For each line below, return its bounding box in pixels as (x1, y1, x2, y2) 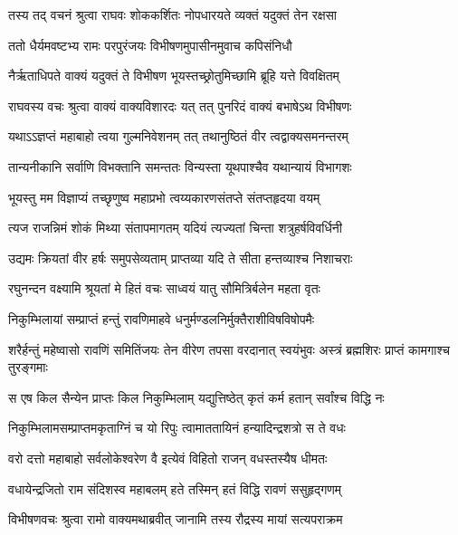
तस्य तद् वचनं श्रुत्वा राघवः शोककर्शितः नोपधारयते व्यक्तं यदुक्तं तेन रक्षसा (8, 5, 337, 24)
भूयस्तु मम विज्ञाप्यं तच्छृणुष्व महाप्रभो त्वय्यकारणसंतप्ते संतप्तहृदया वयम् (8, 187, 320, 206)
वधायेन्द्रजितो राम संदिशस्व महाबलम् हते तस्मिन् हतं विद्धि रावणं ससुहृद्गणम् (8, 479, 342, 498)
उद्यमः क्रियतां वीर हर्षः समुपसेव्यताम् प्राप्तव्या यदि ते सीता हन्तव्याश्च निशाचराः (8, 248, 353, 267)
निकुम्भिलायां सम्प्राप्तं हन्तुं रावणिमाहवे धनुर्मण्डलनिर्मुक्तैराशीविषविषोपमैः (8, 309, 315, 328)
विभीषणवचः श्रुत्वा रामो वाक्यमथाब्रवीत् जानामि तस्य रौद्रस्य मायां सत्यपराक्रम (8, 510, 343, 529)
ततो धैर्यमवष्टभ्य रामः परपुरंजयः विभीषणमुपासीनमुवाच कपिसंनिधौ (8, 35, 292, 54)
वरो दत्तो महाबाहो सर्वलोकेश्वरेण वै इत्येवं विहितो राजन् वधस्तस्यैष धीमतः (8, 448, 328, 467)
